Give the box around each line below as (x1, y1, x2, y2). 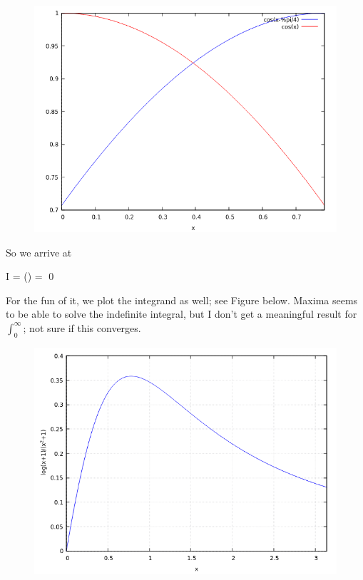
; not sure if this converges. (23, 320, 141, 335)
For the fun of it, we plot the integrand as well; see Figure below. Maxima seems (6, 292, 358, 307)
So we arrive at (6, 244, 72, 259)
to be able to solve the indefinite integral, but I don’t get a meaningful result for (6, 306, 357, 321)
